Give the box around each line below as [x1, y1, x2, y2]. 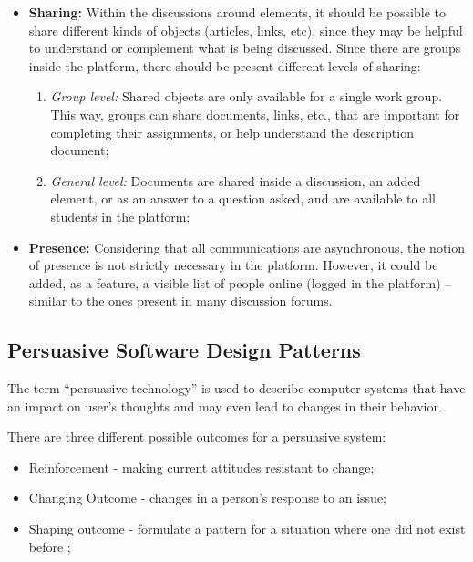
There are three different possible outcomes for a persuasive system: [7, 427, 386, 446]
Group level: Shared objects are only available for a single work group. [50, 87, 443, 106]
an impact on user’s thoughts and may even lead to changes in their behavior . [7, 396, 447, 415]
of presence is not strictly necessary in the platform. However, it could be [28, 255, 438, 275]
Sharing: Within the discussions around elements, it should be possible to [28, 3, 446, 21]
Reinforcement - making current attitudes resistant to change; [28, 457, 375, 476]
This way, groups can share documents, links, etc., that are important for [50, 104, 460, 123]
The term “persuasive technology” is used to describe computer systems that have [7, 379, 466, 398]
